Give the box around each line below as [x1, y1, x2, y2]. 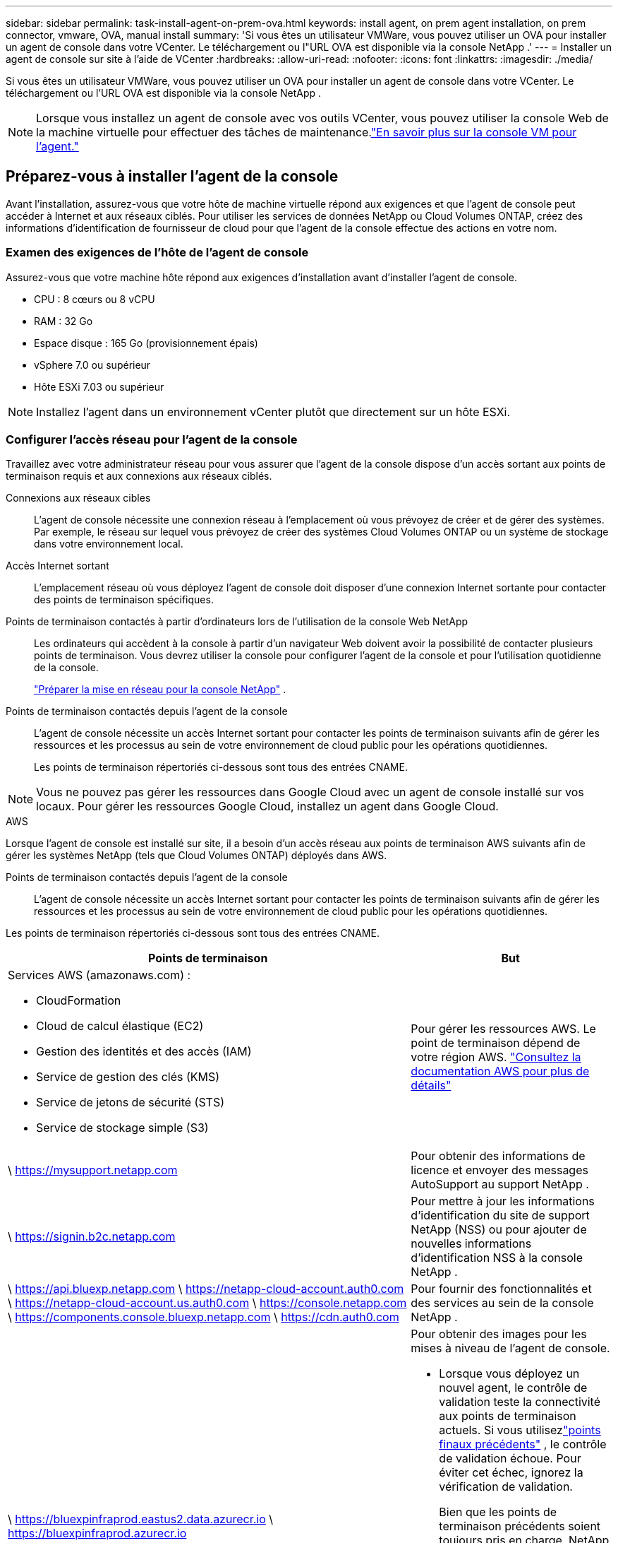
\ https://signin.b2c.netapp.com [8, 1229, 176, 1244]
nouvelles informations [411, 1236, 532, 1251]
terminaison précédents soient [439, 1519, 601, 1534]
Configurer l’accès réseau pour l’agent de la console [6, 432, 298, 447]
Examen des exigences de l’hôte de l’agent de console [6, 245, 309, 260]
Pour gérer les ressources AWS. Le [411, 1022, 596, 1036]
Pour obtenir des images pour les [411, 1327, 587, 1342]
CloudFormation [36, 993, 121, 1008]
